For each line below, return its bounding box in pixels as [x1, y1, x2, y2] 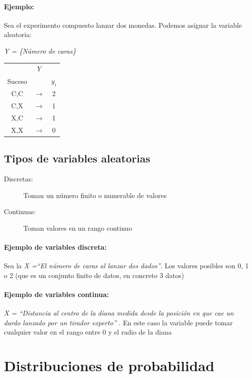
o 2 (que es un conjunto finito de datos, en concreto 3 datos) [4, 270, 184, 280]
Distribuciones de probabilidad [4, 356, 215, 376]
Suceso [7, 76, 27, 86]
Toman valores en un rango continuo [23, 222, 132, 233]
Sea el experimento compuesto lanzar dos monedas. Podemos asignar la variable [4, 20, 242, 30]
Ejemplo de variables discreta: [4, 242, 107, 252]
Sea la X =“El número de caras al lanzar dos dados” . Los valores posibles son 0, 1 [4, 260, 249, 271]
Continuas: [4, 206, 36, 217]
